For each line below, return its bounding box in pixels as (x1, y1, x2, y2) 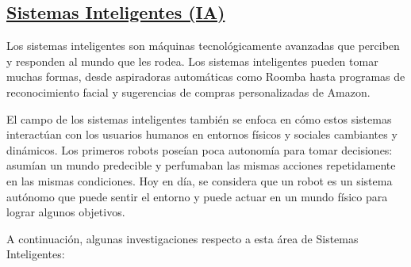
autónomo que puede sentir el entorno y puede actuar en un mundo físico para (6, 188, 388, 204)
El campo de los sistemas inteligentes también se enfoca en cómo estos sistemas (6, 110, 392, 127)
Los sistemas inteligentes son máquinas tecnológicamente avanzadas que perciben (6, 37, 400, 54)
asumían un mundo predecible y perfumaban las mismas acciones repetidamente (6, 157, 396, 174)
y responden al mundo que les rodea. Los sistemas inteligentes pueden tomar (6, 52, 378, 69)
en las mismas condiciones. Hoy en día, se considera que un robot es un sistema (6, 172, 393, 189)
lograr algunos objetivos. (6, 204, 125, 220)
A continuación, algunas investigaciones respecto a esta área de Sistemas (6, 230, 359, 246)
